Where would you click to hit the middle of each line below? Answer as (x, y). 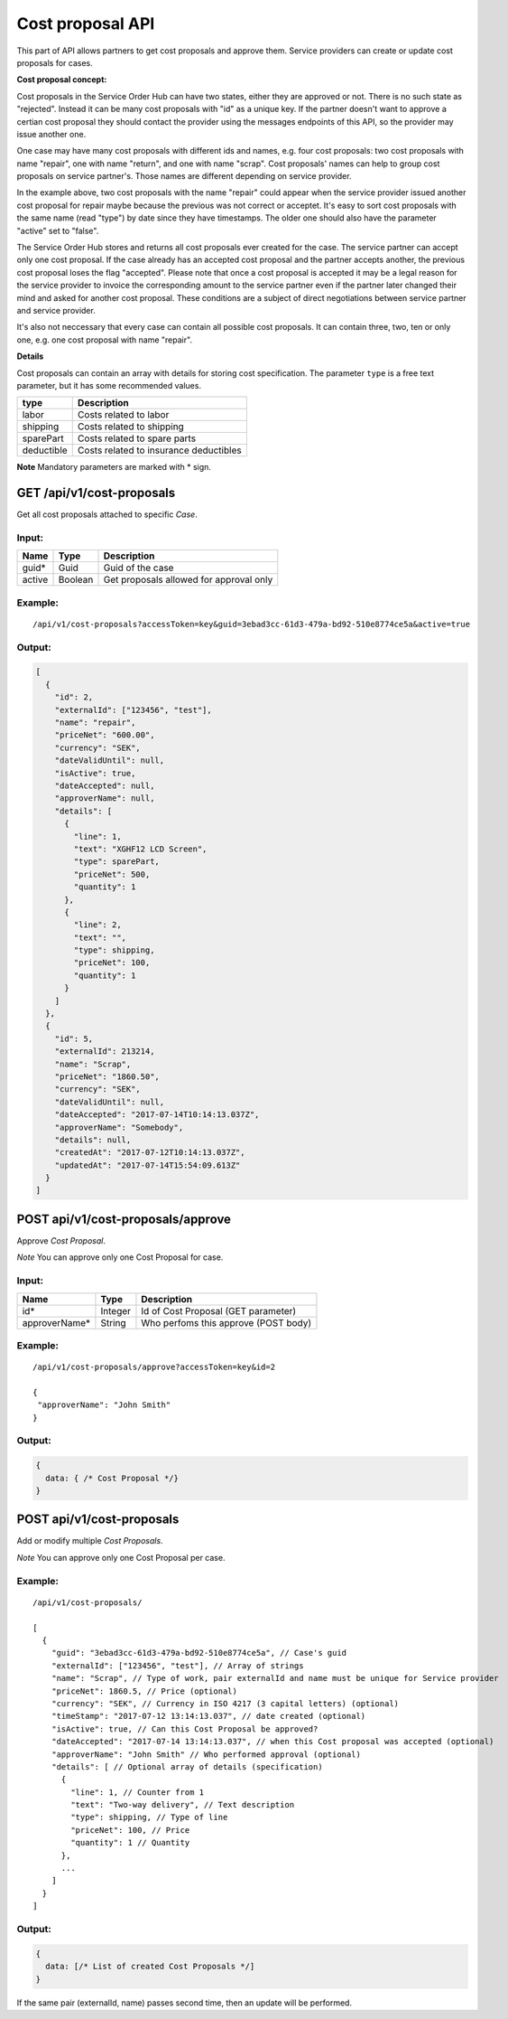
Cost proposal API (86, 23)
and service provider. (56, 310)
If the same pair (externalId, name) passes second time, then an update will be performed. (184, 2003)
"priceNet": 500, (112, 874)
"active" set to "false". (58, 230)
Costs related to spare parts (137, 438)
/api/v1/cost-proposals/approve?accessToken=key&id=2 (154, 1367)
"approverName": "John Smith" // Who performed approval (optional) (206, 1754)
